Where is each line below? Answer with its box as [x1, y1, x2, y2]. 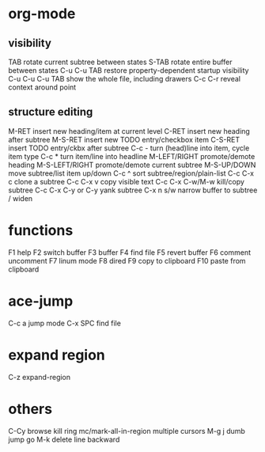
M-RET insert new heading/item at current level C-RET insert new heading [8, 126, 251, 135]
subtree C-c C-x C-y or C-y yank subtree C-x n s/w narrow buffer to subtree [8, 185, 258, 195]
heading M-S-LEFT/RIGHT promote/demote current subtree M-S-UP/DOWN [8, 160, 256, 169]
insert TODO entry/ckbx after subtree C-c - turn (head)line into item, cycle [8, 143, 250, 153]
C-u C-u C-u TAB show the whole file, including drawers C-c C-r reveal [8, 74, 241, 83]
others [8, 400, 53, 418]
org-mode [8, 5, 76, 23]
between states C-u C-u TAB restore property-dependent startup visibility [8, 66, 249, 75]
